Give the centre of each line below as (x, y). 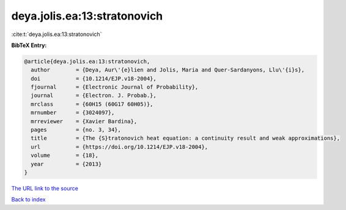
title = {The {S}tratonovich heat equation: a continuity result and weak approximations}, (186, 138)
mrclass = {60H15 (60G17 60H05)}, (92, 104)
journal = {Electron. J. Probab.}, (94, 96)
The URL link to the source (45, 188)
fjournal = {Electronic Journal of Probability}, (115, 87)
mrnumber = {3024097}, (73, 113)
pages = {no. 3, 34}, (76, 130)
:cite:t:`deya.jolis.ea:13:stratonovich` (57, 34)
